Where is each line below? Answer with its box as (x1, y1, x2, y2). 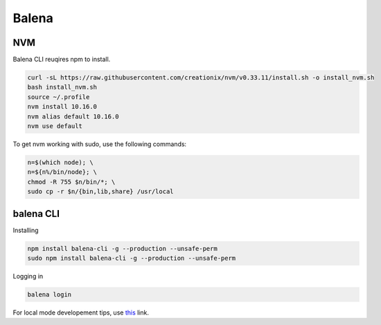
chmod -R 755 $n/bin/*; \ (27, 177, 116, 186)
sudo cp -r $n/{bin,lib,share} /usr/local (27, 188, 174, 195)
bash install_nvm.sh (27, 83, 97, 91)
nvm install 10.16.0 (27, 103, 97, 111)
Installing (12, 226, 39, 234)
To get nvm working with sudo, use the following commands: (12, 139, 187, 148)
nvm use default (27, 122, 83, 130)
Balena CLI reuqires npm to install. (12, 55, 111, 64)
